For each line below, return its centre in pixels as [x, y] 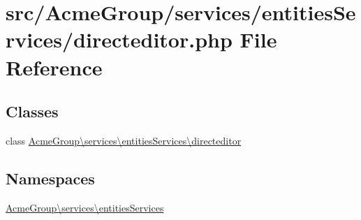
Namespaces [50, 178]
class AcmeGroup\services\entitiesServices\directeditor [124, 140]
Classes [32, 111]
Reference [54, 67]
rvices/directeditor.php [119, 39]
